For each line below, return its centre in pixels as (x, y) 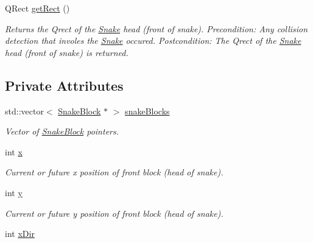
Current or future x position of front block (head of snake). (114, 172)
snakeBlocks (147, 111)
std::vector (24, 111)
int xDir (20, 234)
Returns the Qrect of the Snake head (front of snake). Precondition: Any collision (156, 28)
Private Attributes (64, 85)
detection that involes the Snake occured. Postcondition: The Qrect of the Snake (153, 40)
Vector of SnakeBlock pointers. (62, 131)
